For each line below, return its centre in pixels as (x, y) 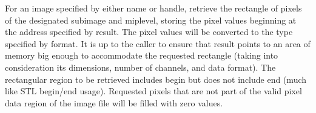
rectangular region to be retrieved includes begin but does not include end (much (156, 79)
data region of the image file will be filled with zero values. (114, 102)
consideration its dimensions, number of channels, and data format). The (140, 67)
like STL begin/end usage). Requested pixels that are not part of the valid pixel (153, 91)
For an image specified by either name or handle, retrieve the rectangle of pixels (153, 8)
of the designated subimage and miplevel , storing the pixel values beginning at (151, 20)
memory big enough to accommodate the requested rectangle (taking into (142, 55)
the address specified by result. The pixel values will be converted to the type (149, 32)
